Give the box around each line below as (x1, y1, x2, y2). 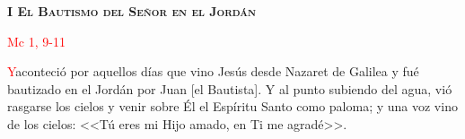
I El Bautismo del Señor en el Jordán (7, 2, 257, 20)
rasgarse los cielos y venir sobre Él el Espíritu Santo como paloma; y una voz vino (7, 97, 458, 116)
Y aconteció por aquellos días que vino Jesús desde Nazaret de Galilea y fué (7, 62, 419, 81)
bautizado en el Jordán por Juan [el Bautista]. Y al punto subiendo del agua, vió (7, 79, 452, 98)
